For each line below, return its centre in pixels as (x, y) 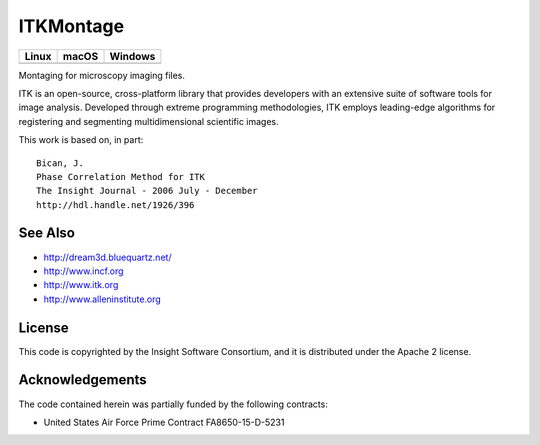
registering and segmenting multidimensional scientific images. (148, 121)
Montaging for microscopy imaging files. (101, 75)
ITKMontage (71, 26)
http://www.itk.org (81, 285)
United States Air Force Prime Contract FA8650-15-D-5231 (164, 422)
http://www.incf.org (83, 271)
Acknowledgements (82, 380)
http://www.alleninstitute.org (102, 299)
